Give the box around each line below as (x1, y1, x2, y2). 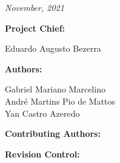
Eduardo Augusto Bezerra (5, 42, 101, 55)
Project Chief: (5, 21, 65, 34)
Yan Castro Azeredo (5, 106, 80, 119)
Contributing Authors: (5, 127, 101, 140)
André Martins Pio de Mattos (5, 94, 116, 107)
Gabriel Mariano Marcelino (5, 83, 105, 95)
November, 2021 (5, 1, 64, 13)
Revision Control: (5, 147, 80, 160)
